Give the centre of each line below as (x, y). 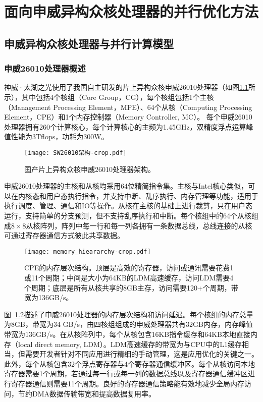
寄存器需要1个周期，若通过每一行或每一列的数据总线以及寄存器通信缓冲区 (126, 374)
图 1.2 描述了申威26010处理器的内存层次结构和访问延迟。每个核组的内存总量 (129, 314)
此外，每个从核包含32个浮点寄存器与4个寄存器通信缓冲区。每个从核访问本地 (129, 363)
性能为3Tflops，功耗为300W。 (60, 136)
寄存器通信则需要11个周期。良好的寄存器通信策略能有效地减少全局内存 (127, 383)
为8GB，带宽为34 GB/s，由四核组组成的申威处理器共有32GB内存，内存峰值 (128, 324)
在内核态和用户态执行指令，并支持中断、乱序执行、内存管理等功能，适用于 (135, 195)
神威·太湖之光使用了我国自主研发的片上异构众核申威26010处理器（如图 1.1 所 (130, 87)
